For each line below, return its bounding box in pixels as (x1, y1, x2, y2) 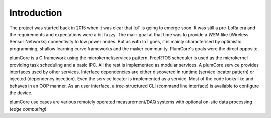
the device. (9, 90, 33, 96)
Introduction (9, 7, 62, 18)
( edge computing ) (9, 106, 47, 112)
